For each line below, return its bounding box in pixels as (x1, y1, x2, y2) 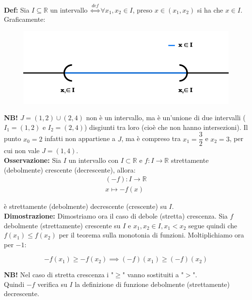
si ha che (197, 4, 223, 15)
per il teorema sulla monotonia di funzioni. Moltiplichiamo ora (59, 230, 244, 240)
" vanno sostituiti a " (122, 269, 184, 280)
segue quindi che (188, 220, 237, 230)
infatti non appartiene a (45, 133, 116, 143)
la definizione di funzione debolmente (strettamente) (75, 279, 230, 289)
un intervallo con (68, 155, 119, 165)
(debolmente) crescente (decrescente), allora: (4, 164, 136, 174)
